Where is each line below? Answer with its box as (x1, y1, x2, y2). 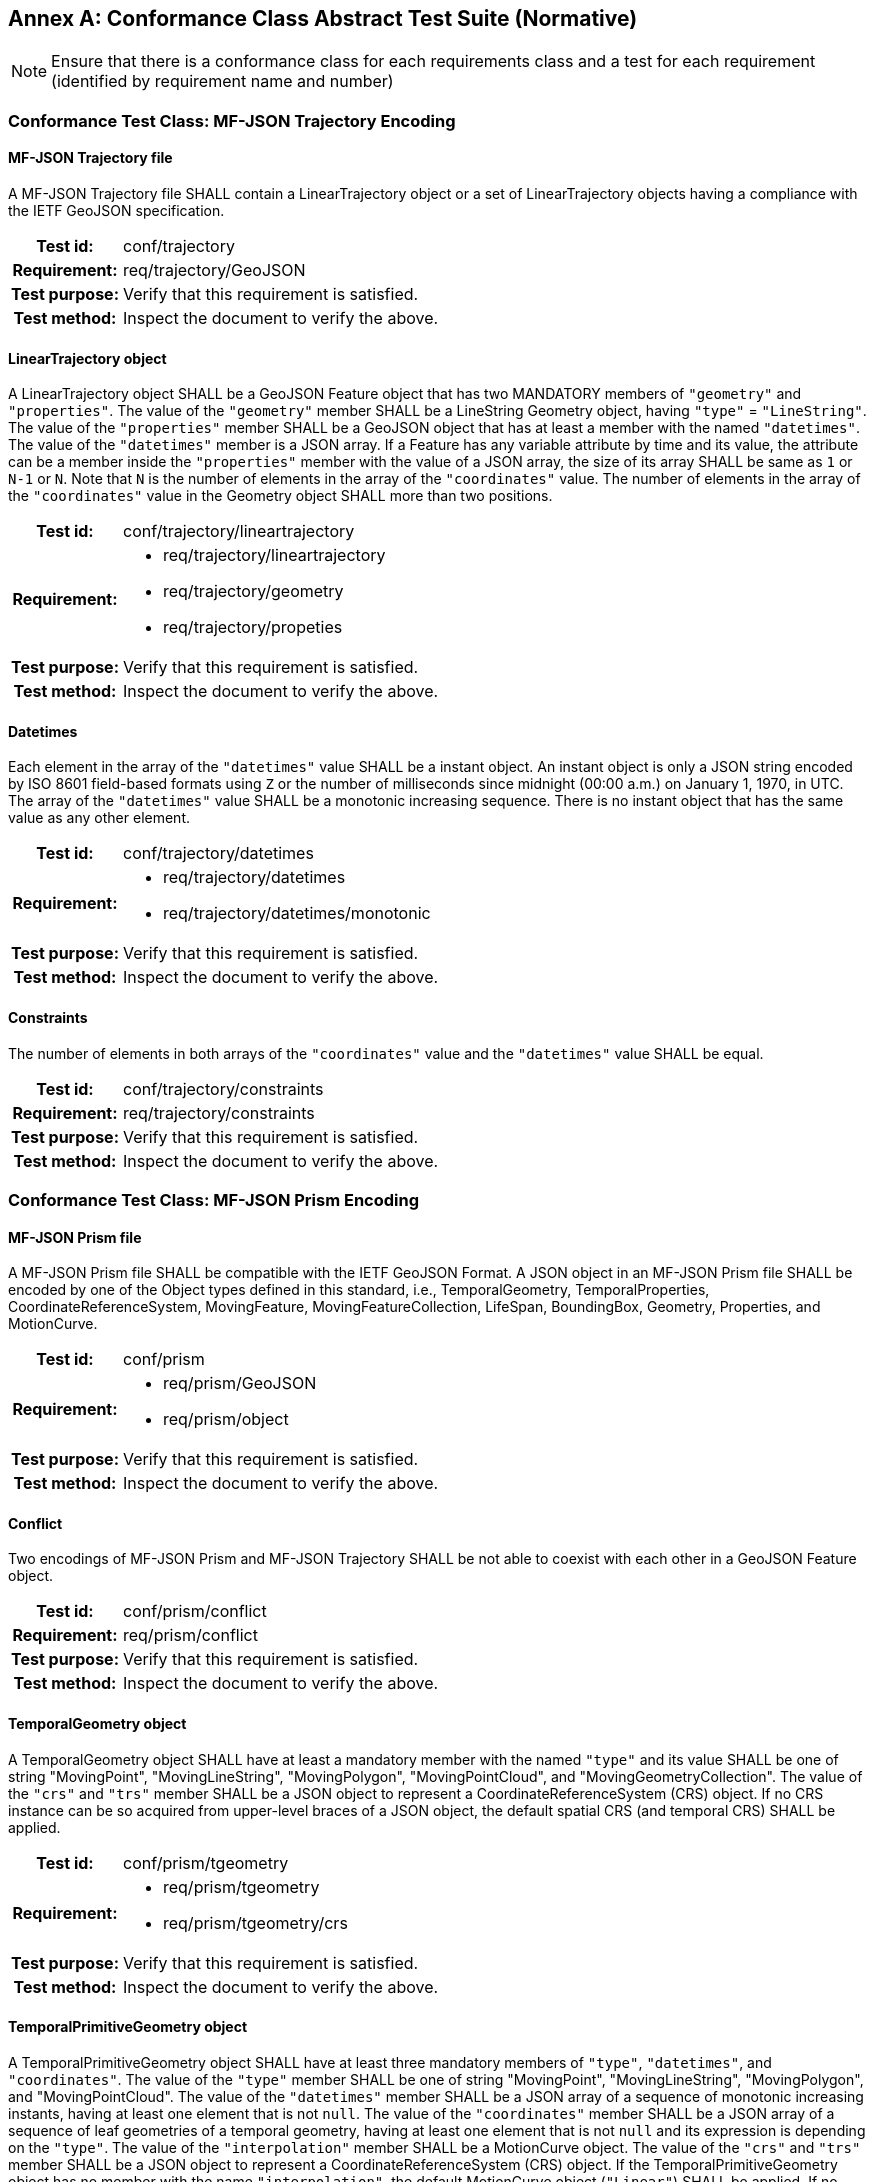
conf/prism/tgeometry (122, 1852, 289, 1873)
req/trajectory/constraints (122, 1102, 315, 1123)
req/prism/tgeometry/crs (162, 1912, 348, 1933)
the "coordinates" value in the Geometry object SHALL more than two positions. (8, 487, 553, 505)
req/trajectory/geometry (162, 581, 344, 602)
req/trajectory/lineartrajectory (162, 545, 386, 566)
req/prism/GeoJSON (162, 1373, 317, 1394)
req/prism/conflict (122, 1625, 258, 1646)
